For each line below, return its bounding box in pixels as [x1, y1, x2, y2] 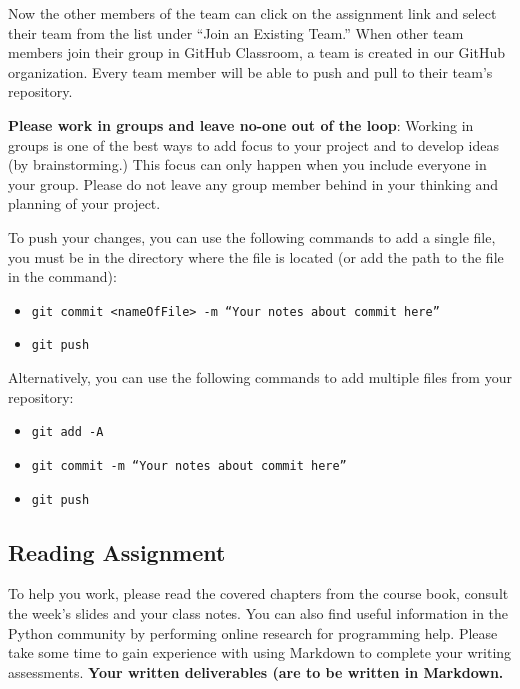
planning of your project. [8, 193, 161, 214]
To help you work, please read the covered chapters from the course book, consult [8, 583, 509, 604]
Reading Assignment [8, 536, 226, 567]
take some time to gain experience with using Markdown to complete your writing [8, 642, 512, 663]
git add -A [31, 425, 104, 440]
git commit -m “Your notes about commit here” [31, 458, 347, 473]
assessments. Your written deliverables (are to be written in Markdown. [8, 661, 504, 682]
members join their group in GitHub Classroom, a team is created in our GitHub [8, 42, 505, 63]
